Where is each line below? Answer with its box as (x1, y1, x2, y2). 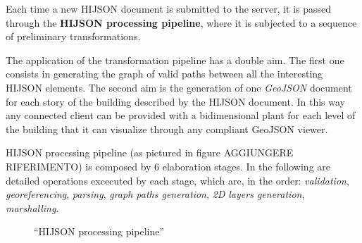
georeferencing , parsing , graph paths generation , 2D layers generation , (6, 187, 305, 201)
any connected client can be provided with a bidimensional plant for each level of (6, 108, 356, 123)
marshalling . (6, 200, 59, 215)
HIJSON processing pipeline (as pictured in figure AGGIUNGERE (6, 145, 294, 160)
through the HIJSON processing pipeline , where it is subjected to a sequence (6, 15, 357, 30)
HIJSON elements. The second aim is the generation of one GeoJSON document (6, 80, 352, 94)
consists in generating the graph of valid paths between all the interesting (6, 66, 323, 81)
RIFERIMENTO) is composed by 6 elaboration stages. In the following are (6, 158, 331, 173)
